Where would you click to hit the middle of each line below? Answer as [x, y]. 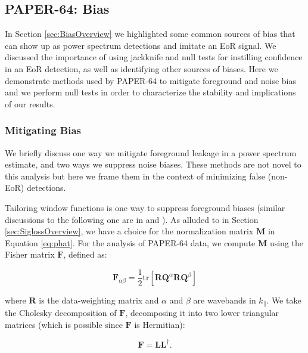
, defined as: [85, 254]
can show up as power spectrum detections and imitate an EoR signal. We [141, 45]
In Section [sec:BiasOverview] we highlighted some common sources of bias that [150, 34]
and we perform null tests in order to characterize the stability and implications [150, 92]
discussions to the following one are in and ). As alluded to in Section [132, 219]
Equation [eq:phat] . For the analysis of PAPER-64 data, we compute [130, 242]
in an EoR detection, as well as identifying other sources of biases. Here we [141, 68]
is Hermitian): [160, 325]
